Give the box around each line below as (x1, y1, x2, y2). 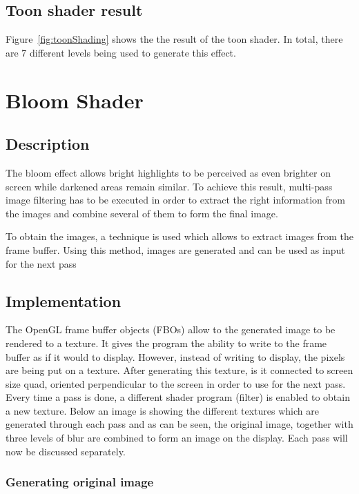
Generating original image (6, 473, 154, 491)
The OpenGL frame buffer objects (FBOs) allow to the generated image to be (6, 322, 336, 337)
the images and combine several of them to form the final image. (6, 206, 278, 220)
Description (6, 133, 90, 155)
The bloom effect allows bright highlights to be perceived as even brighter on (6, 165, 331, 179)
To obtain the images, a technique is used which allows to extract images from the (6, 229, 354, 244)
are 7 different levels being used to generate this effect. (6, 45, 236, 59)
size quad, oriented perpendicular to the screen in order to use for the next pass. (6, 376, 346, 391)
